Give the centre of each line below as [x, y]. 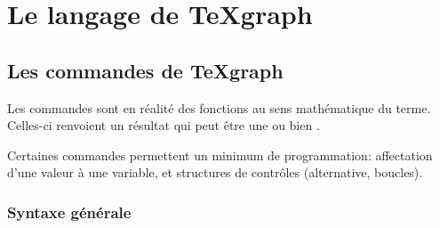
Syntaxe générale [69, 212]
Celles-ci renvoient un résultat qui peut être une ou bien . [164, 125]
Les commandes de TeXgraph [145, 70]
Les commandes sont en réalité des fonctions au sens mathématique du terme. [219, 107]
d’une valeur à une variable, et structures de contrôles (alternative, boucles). [215, 172]
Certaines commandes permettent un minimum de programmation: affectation [220, 155]
